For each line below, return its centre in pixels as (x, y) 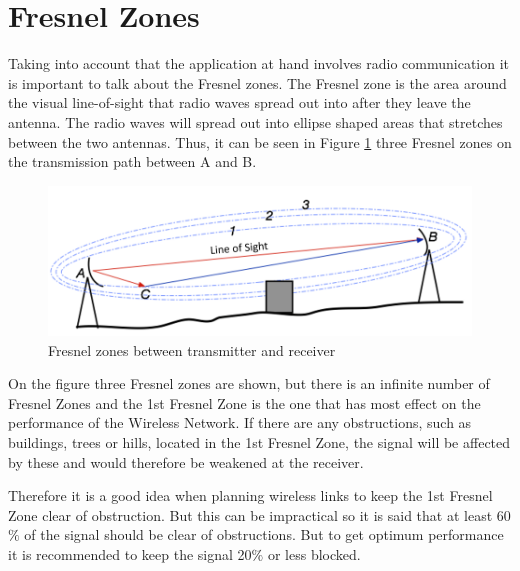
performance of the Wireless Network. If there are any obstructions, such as (240, 422)
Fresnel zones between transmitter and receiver (192, 349)
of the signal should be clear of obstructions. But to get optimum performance (264, 534)
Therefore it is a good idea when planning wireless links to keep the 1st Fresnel (250, 495)
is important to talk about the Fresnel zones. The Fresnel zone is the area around (257, 82)
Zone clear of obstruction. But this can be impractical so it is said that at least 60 (259, 514)
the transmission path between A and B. (132, 161)
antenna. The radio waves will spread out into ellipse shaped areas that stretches (255, 121)
